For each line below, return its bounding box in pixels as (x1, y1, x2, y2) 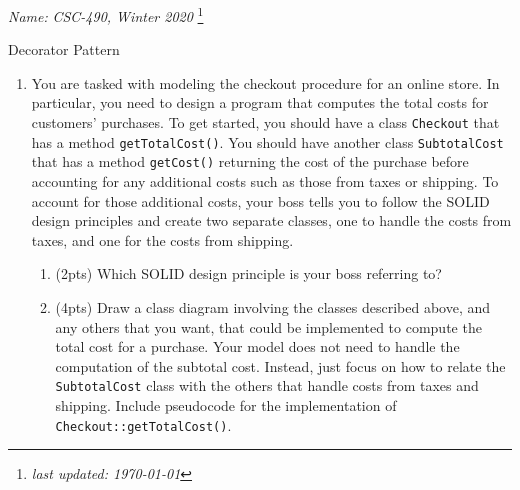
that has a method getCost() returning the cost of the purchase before (31, 151, 469, 172)
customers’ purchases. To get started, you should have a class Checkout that (31, 112, 500, 133)
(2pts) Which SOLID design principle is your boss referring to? (55, 263, 442, 284)
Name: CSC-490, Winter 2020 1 (8, 3, 204, 26)
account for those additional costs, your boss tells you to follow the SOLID (31, 190, 490, 211)
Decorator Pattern (8, 39, 120, 60)
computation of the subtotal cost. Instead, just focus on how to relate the (55, 355, 506, 376)
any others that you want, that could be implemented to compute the (55, 316, 482, 337)
